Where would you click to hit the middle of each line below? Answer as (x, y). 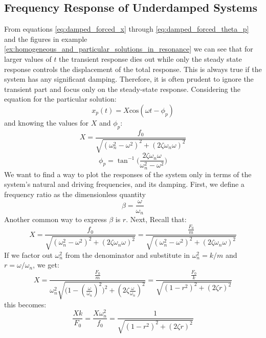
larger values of (28, 58)
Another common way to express (56, 219)
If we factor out (28, 255)
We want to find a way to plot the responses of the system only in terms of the (128, 174)
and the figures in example (46, 39)
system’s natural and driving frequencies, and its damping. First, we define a (124, 184)
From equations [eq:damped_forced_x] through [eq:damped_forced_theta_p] (127, 29)
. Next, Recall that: (156, 219)
